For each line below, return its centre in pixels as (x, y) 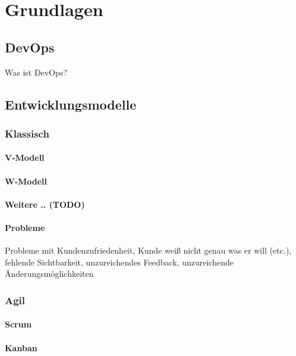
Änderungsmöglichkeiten (49, 274)
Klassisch (27, 133)
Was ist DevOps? (36, 72)
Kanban (21, 347)
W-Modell (26, 181)
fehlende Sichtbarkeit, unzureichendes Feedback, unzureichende (119, 262)
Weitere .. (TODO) (45, 204)
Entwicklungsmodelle (71, 104)
